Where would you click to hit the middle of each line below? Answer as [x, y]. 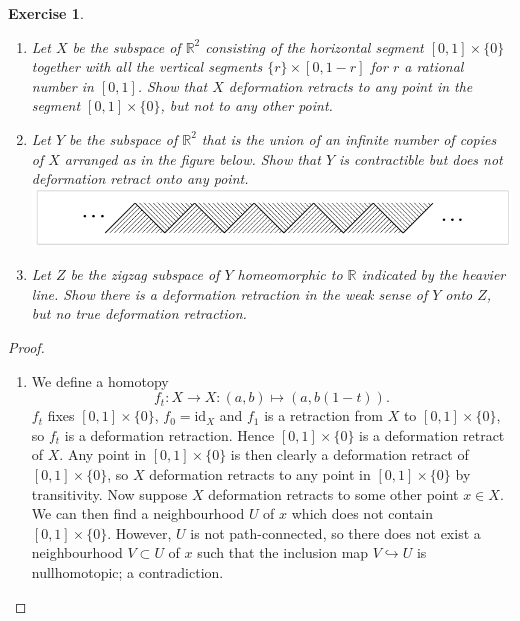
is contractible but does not [421, 158]
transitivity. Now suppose [109, 493]
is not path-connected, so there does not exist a [335, 532]
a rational [434, 66]
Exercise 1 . [46, 13]
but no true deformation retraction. [139, 313]
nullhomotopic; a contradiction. [127, 571]
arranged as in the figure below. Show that [192, 158]
